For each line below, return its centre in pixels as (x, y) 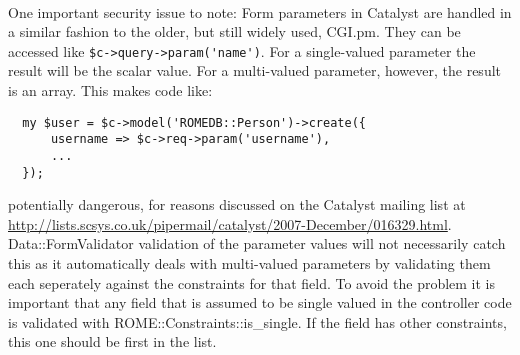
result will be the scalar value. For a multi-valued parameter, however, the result (255, 70)
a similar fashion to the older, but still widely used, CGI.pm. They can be (234, 31)
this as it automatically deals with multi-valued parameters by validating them (249, 263)
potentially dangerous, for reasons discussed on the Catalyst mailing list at (237, 204)
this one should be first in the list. (112, 341)
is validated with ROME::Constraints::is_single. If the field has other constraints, (257, 321)
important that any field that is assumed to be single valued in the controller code (260, 302)
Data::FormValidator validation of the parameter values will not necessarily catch (257, 243)
